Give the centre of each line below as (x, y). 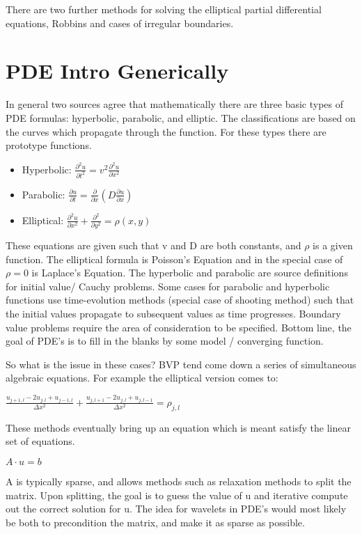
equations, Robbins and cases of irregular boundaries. (120, 23)
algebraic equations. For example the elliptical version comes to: (142, 378)
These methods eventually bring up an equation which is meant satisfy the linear (178, 427)
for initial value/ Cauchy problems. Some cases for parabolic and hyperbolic (168, 286)
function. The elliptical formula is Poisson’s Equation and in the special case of (174, 259)
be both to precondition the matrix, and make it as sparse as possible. (155, 522)
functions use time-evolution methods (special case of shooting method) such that (180, 300)
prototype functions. (49, 145)
